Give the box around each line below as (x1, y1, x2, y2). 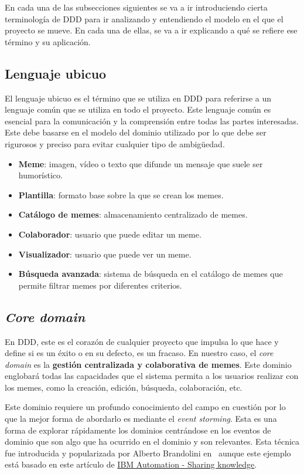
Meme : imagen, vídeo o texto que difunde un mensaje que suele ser (18, 157, 263, 170)
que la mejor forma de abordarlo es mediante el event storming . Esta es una (5, 412, 277, 425)
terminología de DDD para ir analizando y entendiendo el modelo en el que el (5, 12, 283, 25)
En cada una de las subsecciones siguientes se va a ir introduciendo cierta (5, 1, 268, 13)
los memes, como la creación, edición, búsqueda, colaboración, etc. (5, 381, 242, 393)
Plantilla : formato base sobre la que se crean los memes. (18, 188, 224, 201)
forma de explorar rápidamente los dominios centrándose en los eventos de (5, 424, 271, 436)
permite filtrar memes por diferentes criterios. (18, 279, 182, 291)
